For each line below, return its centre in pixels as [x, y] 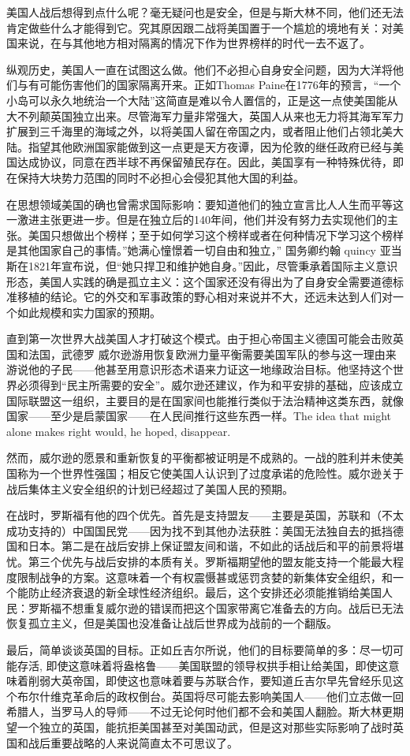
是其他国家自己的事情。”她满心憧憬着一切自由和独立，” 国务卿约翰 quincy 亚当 [204, 250]
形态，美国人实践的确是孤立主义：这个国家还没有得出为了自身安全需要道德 [199, 281]
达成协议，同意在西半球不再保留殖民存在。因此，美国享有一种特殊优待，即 [210, 162]
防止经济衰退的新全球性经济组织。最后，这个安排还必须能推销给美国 [205, 592]
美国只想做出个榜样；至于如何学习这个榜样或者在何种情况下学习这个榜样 [216, 235]
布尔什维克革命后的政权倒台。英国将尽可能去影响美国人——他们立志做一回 [210, 696]
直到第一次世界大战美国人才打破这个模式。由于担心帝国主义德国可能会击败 [199, 339]
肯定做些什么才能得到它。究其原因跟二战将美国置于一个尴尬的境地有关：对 [199, 27]
